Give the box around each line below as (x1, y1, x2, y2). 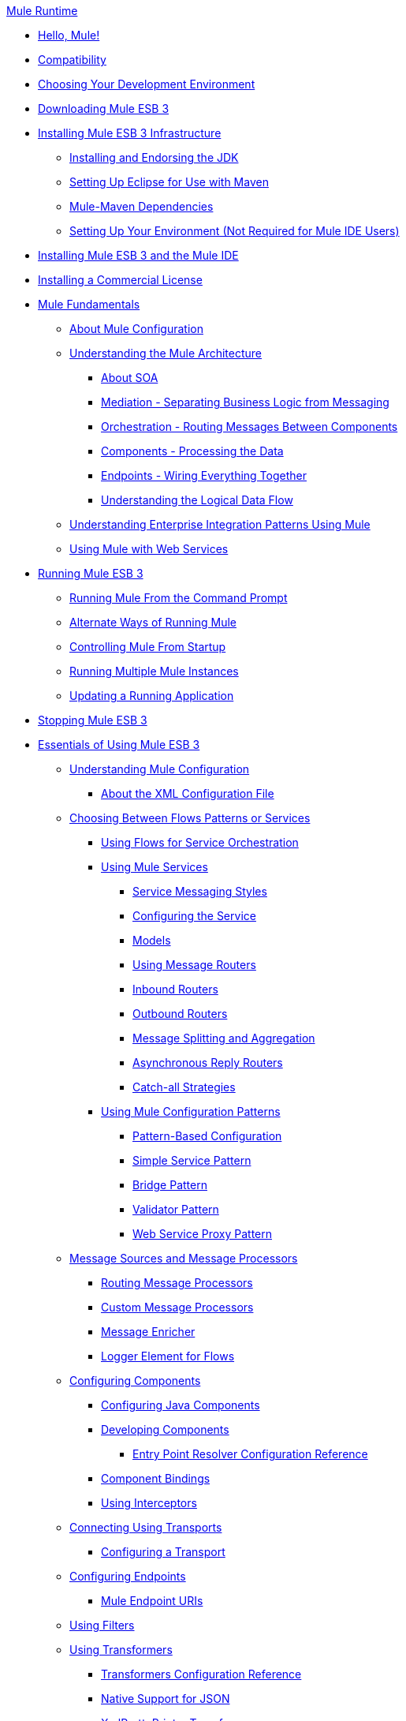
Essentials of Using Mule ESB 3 (38, 738, 200, 751)
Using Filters (69, 1618, 135, 1632)
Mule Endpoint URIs (101, 1594, 203, 1607)
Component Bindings (101, 1472, 210, 1485)
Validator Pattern (132, 1203, 219, 1216)
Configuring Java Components (101, 1398, 260, 1412)
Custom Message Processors (101, 1300, 254, 1314)
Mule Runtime (6, 4, 78, 17)
